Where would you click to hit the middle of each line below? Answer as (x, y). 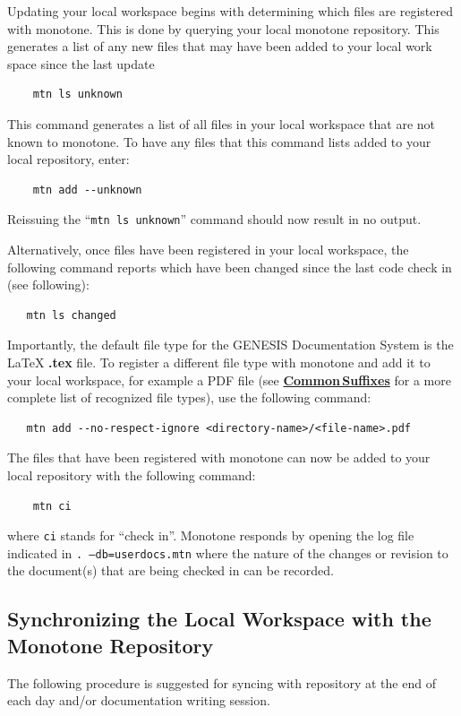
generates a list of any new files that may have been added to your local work (220, 46)
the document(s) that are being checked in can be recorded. (171, 570)
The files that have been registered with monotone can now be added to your (219, 457)
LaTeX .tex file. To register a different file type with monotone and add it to (219, 362)
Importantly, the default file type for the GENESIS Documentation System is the (230, 345)
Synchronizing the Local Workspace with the (219, 619)
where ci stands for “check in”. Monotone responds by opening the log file (211, 535)
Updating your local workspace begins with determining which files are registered (230, 11)
